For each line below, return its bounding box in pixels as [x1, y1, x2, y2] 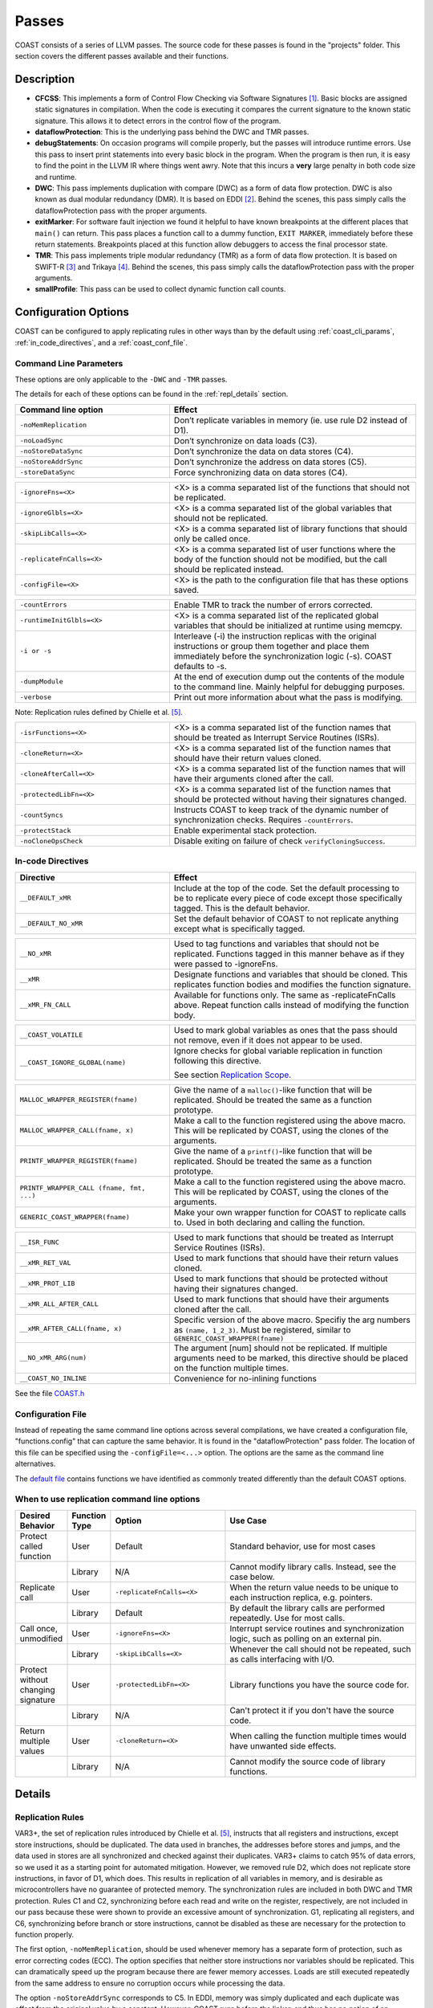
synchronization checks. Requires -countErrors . [173, 814, 354, 826]
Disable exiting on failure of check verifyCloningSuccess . [173, 835, 386, 847]
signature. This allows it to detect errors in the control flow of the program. [34, 116, 281, 125]
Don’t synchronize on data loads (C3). [173, 435, 318, 446]
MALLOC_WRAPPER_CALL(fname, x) [19, 1126, 134, 1135]
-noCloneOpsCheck [19, 836, 83, 845]
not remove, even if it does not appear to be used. [173, 1035, 362, 1046]
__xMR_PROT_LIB [19, 1279, 75, 1288]
